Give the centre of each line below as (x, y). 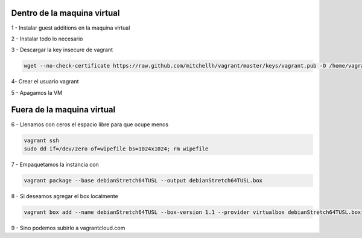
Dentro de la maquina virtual (65, 13)
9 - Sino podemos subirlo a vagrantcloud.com (68, 228)
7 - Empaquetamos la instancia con (55, 164)
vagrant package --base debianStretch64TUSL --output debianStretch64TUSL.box (143, 180)
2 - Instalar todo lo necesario (47, 39)
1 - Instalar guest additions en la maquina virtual (71, 28)
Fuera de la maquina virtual (63, 110)
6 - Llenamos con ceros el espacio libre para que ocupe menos (90, 124)
